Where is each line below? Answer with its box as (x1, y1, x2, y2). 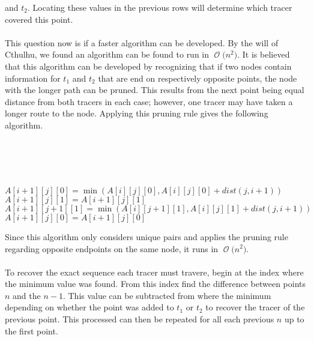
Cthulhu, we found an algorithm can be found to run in (5, 48, 210, 61)
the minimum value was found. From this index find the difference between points (5, 277, 306, 290)
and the (13, 289, 41, 301)
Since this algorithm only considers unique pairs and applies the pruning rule (5, 230, 288, 243)
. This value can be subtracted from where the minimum (62, 289, 271, 301)
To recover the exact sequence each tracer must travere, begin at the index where (5, 265, 304, 278)
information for (5, 71, 61, 84)
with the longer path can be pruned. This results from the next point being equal (5, 83, 304, 96)
